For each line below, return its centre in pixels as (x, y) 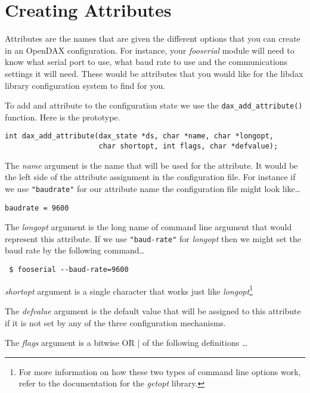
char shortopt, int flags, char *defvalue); (188, 146)
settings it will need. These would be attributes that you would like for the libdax (154, 73)
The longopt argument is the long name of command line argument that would (148, 227)
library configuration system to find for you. (85, 85)
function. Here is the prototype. (63, 117)
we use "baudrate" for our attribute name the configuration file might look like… (153, 188)
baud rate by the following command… (75, 250)
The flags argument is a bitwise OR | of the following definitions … (126, 343)
